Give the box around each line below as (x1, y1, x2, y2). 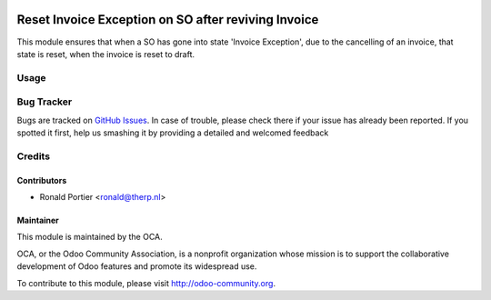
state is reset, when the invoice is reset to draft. (16, 48, 195, 59)
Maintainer (16, 215, 59, 225)
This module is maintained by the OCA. (16, 232, 163, 243)
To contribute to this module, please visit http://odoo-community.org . (16, 277, 276, 288)
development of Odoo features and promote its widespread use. (16, 261, 257, 272)
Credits (16, 150, 50, 163)
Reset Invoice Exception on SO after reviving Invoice (16, 12, 319, 27)
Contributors (16, 175, 67, 185)
